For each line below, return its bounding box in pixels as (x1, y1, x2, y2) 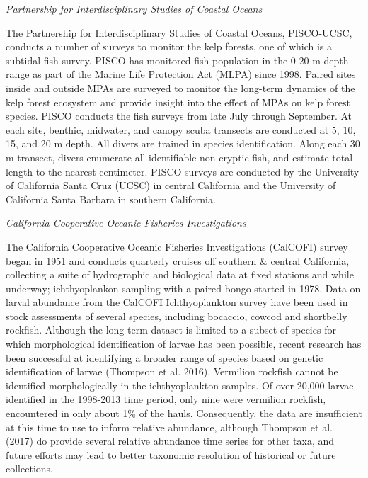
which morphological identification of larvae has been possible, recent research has (6, 336, 362, 351)
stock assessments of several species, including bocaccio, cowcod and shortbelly (6, 308, 347, 323)
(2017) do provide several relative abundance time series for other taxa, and (6, 433, 335, 448)
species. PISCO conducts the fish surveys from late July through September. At (6, 108, 352, 123)
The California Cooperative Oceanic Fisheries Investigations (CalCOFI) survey (6, 239, 348, 254)
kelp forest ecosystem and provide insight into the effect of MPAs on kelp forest (6, 94, 350, 109)
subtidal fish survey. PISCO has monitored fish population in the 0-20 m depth (6, 52, 349, 67)
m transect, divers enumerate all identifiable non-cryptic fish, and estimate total (6, 149, 353, 164)
